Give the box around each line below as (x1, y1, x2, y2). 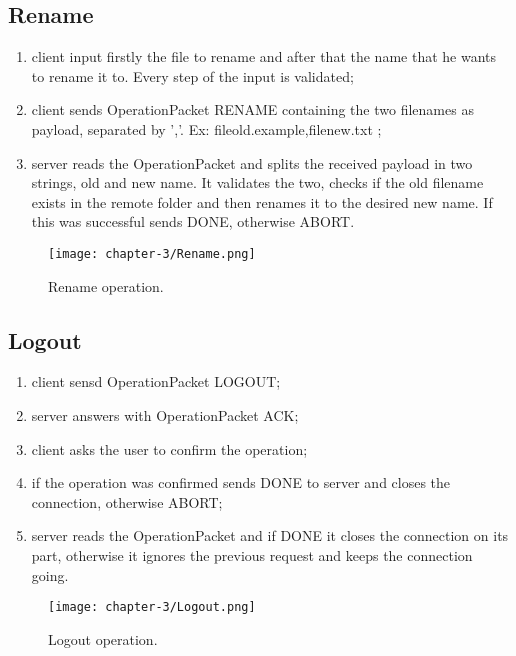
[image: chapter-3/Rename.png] (48, 246, 256, 261)
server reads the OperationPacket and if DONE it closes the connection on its (31, 525, 509, 546)
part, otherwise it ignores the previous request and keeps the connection (31, 544, 473, 565)
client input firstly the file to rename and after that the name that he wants (31, 46, 497, 67)
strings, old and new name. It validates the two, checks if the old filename (31, 172, 484, 193)
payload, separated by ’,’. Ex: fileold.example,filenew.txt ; (31, 118, 382, 139)
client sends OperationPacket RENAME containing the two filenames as (31, 99, 474, 120)
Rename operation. (48, 275, 164, 296)
